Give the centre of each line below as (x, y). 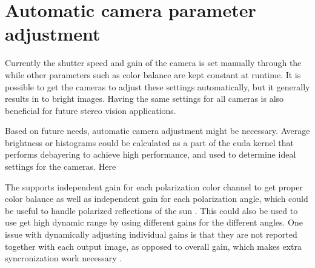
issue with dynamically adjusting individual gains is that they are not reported (151, 234)
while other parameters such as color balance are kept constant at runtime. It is (153, 74)
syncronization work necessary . (64, 258)
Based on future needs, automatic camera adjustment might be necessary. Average (157, 131)
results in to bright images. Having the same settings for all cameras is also (144, 99)
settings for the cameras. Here (61, 166)
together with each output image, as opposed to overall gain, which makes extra (153, 246)
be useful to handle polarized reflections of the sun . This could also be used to (151, 210)
